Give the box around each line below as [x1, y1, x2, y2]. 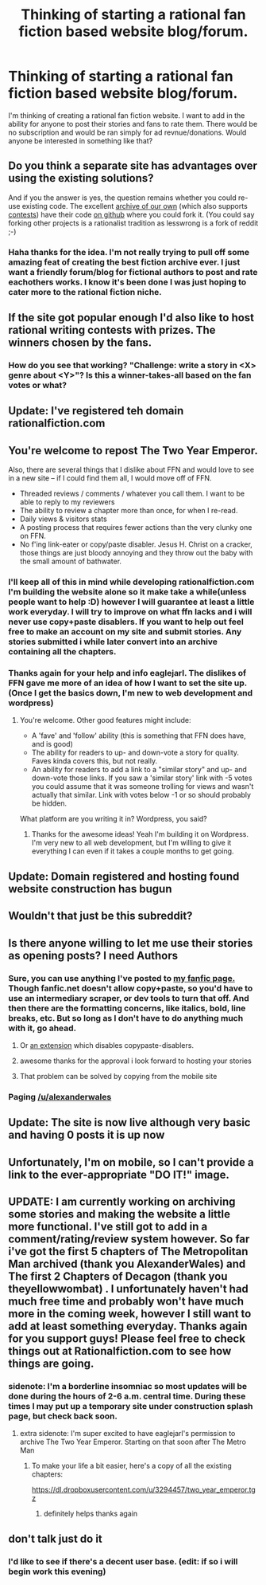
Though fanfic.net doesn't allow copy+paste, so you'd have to [8, 983, 253, 994]
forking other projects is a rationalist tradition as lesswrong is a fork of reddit [8, 218, 259, 228]
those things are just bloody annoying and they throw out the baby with [19, 548, 253, 558]
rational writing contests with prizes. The [8, 324, 216, 337]
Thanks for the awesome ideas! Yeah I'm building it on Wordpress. [31, 830, 249, 839]
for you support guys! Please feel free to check [8, 1332, 246, 1345]
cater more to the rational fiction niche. [8, 286, 163, 297]
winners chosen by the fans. [8, 336, 152, 350]
